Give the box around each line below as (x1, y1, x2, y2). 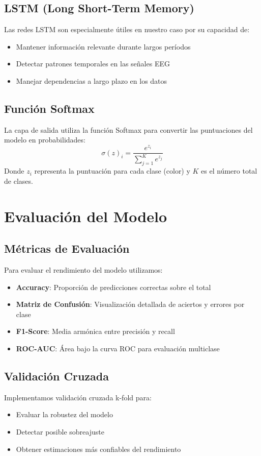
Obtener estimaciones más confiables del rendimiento (16, 443, 181, 454)
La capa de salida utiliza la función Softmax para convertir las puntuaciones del (4, 124, 253, 135)
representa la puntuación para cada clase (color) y (34, 165, 190, 176)
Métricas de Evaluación (4, 241, 130, 256)
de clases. (4, 175, 33, 186)
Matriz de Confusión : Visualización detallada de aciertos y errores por (16, 299, 245, 309)
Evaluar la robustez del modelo (16, 409, 113, 420)
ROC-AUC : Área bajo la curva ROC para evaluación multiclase (16, 343, 220, 353)
